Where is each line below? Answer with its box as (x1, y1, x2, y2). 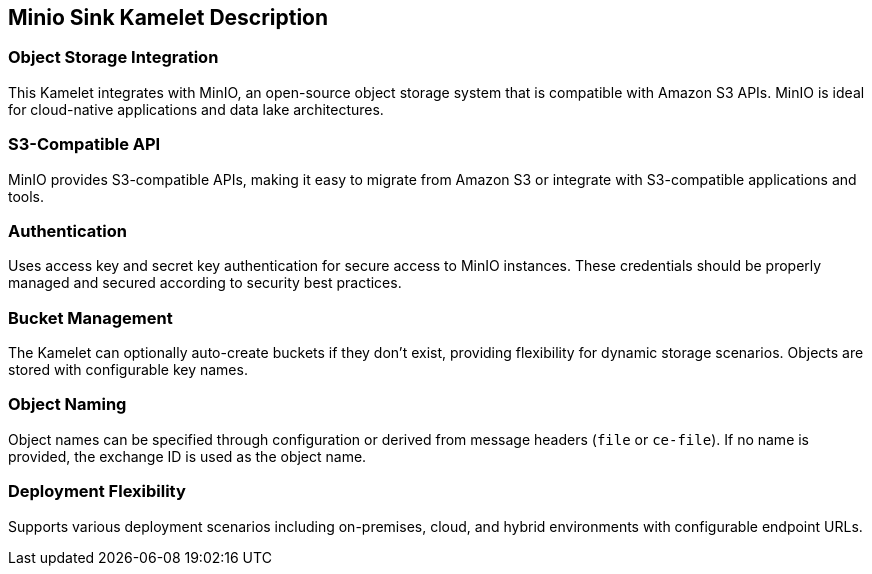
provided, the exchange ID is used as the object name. (8, 447, 367, 465)
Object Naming (8, 394, 127, 415)
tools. (8, 187, 45, 205)
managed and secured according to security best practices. (8, 274, 402, 292)
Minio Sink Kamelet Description (8, 5, 329, 30)
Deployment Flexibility (8, 481, 186, 502)
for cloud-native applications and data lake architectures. (8, 100, 384, 118)
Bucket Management (8, 307, 173, 328)
